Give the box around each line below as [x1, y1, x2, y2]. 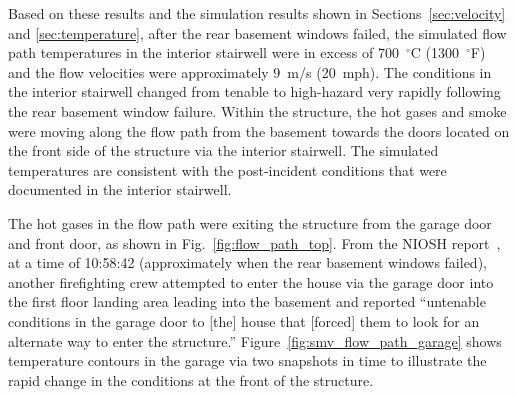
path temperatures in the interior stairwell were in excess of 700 [8, 42, 399, 63]
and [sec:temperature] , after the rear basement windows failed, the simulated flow [8, 22, 507, 43]
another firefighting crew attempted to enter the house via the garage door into [8, 271, 494, 292]
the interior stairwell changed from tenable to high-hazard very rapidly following [8, 81, 501, 102]
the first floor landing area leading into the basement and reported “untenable [8, 291, 486, 312]
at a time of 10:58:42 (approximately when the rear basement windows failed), [8, 252, 487, 273]
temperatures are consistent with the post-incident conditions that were [8, 159, 447, 180]
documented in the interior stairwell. [8, 179, 232, 200]
